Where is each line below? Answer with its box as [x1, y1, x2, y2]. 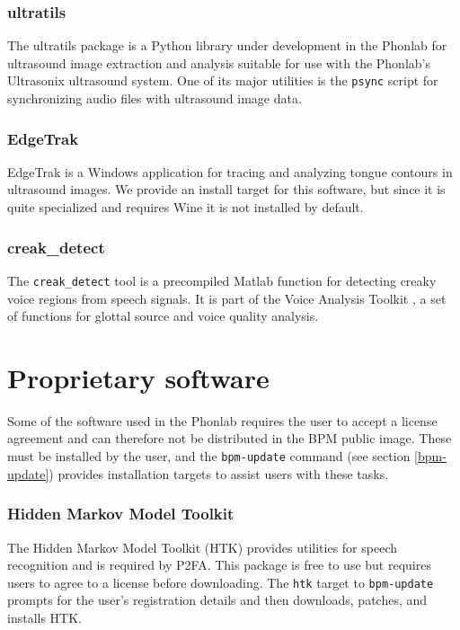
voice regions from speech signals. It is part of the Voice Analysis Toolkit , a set [7, 288, 447, 307]
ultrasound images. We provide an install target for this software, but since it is [7, 180, 446, 199]
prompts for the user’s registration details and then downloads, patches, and [7, 590, 428, 609]
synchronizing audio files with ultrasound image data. [7, 89, 302, 108]
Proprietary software [7, 359, 270, 395]
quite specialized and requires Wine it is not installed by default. [7, 198, 364, 217]
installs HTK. [7, 608, 82, 626]
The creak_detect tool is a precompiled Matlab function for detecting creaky [7, 271, 437, 289]
